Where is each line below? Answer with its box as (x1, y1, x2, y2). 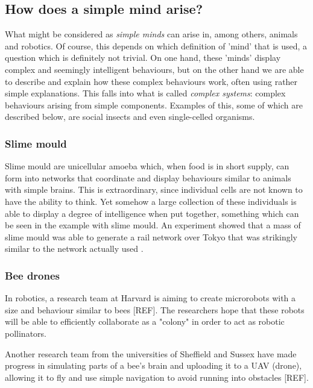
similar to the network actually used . (5, 242, 144, 255)
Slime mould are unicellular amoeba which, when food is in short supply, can (5, 160, 289, 172)
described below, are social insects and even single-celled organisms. (5, 110, 255, 123)
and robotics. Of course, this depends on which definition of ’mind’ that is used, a (5, 39, 308, 52)
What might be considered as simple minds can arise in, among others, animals (5, 28, 298, 40)
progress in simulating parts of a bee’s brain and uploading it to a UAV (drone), (5, 359, 302, 372)
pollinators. (5, 327, 46, 339)
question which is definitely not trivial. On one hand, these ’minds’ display (5, 51, 281, 64)
